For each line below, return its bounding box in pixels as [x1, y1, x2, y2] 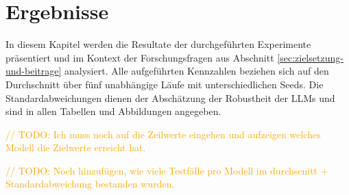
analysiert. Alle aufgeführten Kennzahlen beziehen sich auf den [64, 64, 329, 78]
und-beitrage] [5, 64, 62, 78]
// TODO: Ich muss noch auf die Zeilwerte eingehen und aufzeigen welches [5, 127, 321, 141]
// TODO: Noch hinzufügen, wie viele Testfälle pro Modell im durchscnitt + [5, 163, 328, 177]
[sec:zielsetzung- [277, 50, 344, 64]
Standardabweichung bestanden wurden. [5, 177, 175, 191]
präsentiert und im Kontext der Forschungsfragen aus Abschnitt [5, 50, 274, 64]
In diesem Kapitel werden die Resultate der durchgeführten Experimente [5, 37, 311, 51]
